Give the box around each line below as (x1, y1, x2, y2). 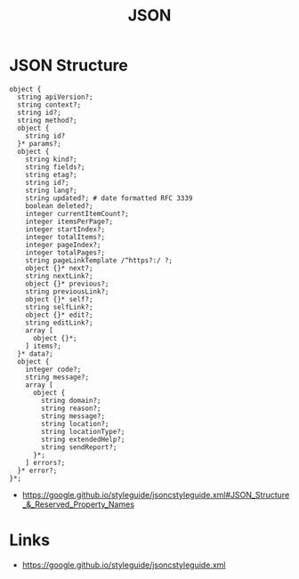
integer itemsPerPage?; (25, 217, 114, 226)
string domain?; (41, 396, 101, 405)
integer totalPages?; (25, 248, 105, 257)
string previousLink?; (25, 286, 109, 296)
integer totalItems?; (25, 232, 105, 241)
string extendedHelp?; (41, 435, 125, 444)
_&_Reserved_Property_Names (21, 499, 135, 510)
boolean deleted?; (25, 201, 93, 210)
